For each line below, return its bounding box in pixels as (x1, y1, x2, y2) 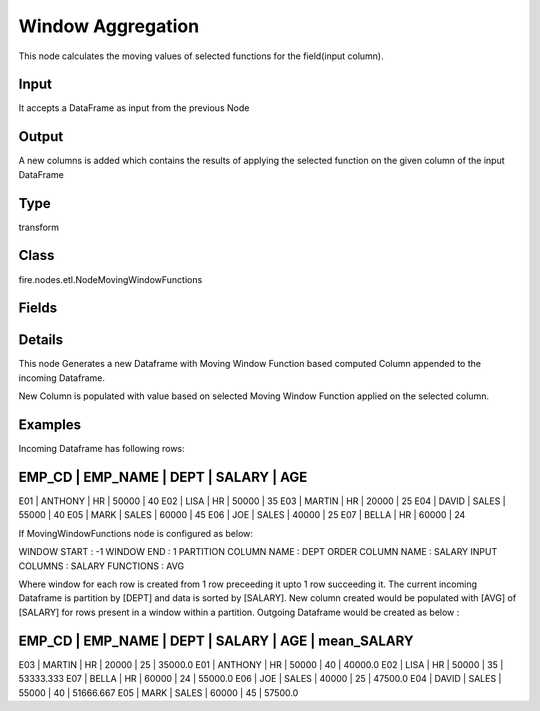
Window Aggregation (18, 15, 200, 37)
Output (18, 128, 64, 145)
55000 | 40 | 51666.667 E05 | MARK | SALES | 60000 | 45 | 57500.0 (18, 686, 299, 699)
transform (18, 221, 60, 233)
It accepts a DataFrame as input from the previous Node (18, 102, 250, 114)
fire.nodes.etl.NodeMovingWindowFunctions (18, 273, 203, 285)
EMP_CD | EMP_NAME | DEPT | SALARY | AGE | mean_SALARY (18, 632, 414, 649)
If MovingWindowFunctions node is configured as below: (18, 527, 254, 539)
